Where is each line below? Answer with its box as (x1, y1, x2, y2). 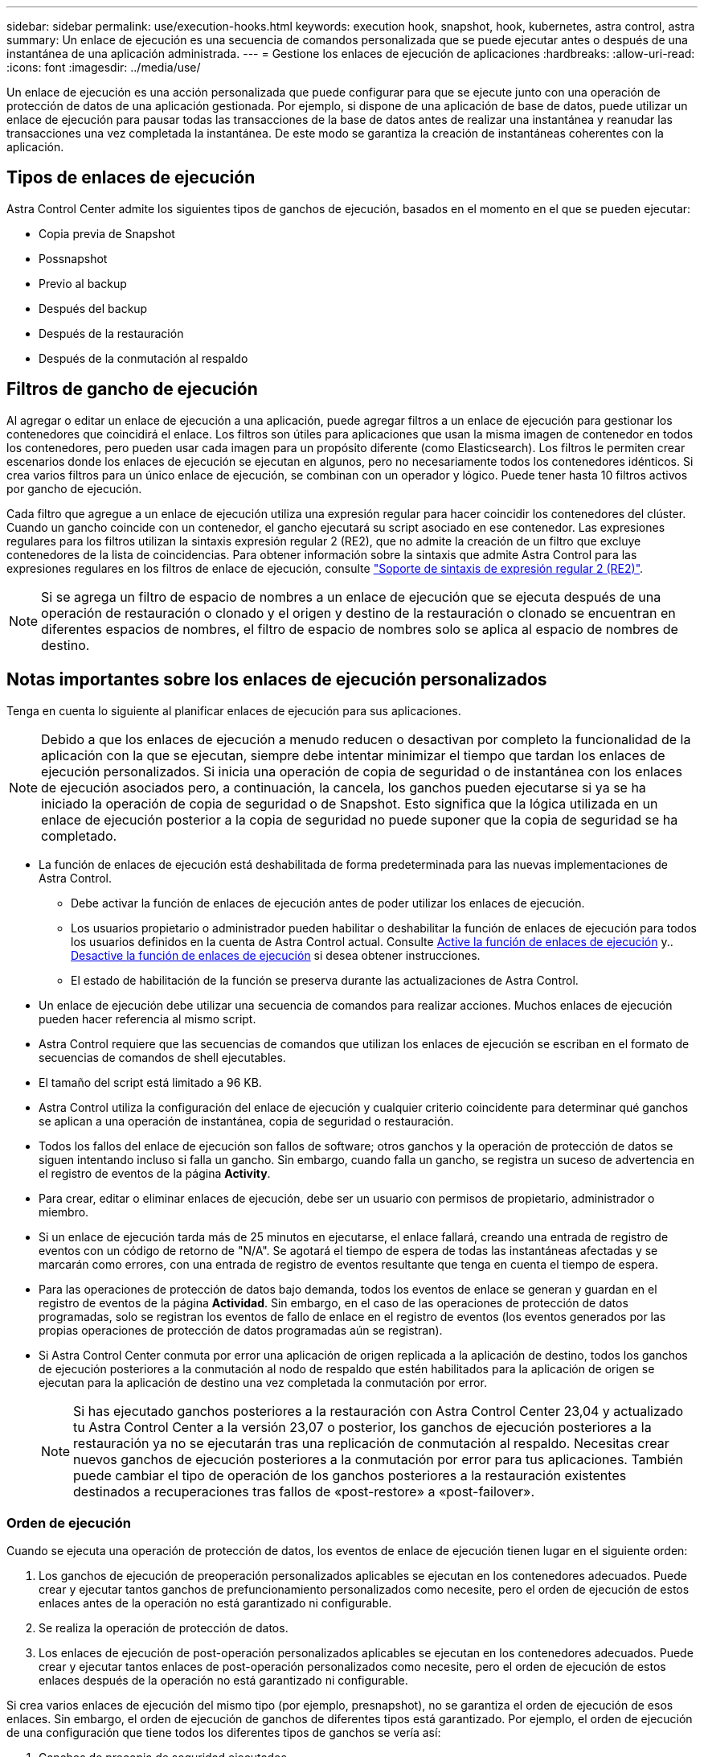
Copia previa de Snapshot (39, 226, 175, 241)
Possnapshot (39, 251, 108, 265)
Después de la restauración (39, 326, 184, 340)
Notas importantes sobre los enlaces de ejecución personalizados (6, 669, 547, 690)
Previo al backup (39, 276, 127, 290)
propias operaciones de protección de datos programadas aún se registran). (39, 1323, 443, 1337)
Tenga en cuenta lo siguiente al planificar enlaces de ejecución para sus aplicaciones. (6, 703, 461, 718)
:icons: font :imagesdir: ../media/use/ (6, 60, 201, 74)
